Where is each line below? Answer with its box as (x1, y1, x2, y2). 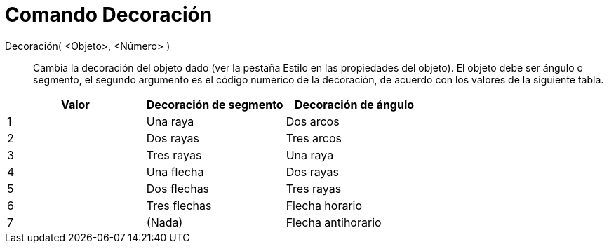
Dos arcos (286, 114, 340, 128)
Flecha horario (286, 198, 363, 213)
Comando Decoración (5, 3, 213, 27)
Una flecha (146, 164, 204, 179)
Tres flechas (146, 198, 212, 213)
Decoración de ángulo (295, 97, 415, 112)
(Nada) (146, 215, 183, 229)
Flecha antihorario (286, 215, 382, 229)
